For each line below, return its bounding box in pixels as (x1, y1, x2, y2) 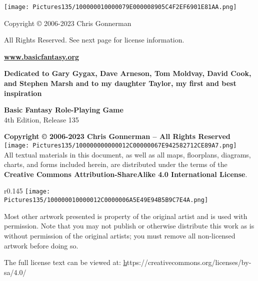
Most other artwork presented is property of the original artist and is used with (4, 210, 247, 221)
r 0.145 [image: (4, 185, 50, 196)
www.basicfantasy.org (4, 51, 79, 61)
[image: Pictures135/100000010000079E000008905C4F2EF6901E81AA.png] (4, 3, 237, 10)
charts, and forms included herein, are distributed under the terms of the (4, 159, 227, 169)
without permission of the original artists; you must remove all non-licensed (4, 230, 235, 240)
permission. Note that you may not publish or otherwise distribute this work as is (4, 220, 254, 231)
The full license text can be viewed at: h (4, 257, 127, 267)
